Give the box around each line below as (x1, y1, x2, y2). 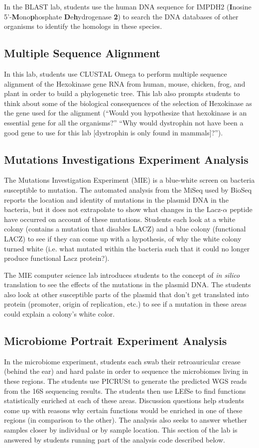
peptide (230, 204, 253, 215)
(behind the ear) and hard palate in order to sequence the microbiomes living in (4, 366, 248, 376)
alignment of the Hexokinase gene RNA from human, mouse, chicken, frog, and (4, 78, 246, 89)
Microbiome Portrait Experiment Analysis (4, 333, 227, 348)
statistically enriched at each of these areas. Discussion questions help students (4, 395, 245, 406)
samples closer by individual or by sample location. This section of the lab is (4, 425, 238, 435)
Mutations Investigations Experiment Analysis (4, 151, 249, 167)
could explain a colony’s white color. (4, 309, 115, 319)
